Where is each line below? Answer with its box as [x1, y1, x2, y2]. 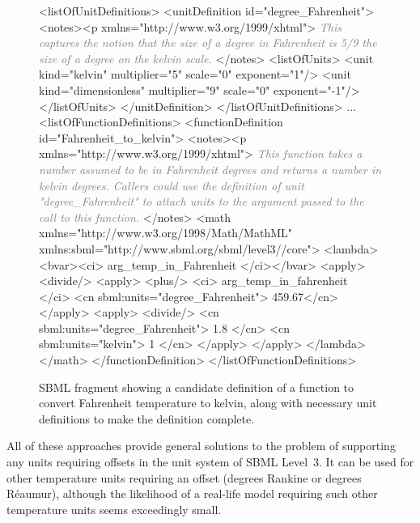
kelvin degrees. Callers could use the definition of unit [39, 176, 304, 193]
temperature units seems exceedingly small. [6, 500, 222, 517]
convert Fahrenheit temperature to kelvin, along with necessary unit [39, 394, 377, 411]
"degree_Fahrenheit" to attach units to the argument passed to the [39, 193, 364, 210]
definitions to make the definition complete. [39, 410, 255, 427]
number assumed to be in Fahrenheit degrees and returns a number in [39, 160, 382, 177]
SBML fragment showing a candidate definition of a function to [39, 378, 354, 395]
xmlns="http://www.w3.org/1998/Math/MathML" [39, 224, 292, 241]
